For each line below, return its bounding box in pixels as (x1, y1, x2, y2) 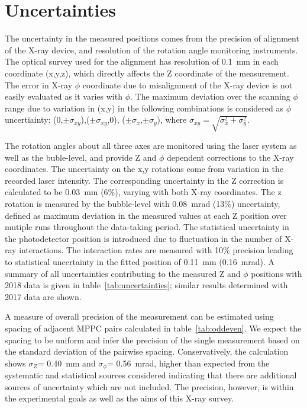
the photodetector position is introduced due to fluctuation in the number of (5, 232, 282, 244)
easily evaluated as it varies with (5, 90, 122, 103)
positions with (251, 267, 302, 279)
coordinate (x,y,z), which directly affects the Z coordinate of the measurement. (5, 66, 289, 79)
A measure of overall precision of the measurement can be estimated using (5, 310, 274, 323)
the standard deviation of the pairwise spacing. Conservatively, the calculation (5, 345, 289, 358)
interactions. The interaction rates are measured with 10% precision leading (19, 244, 293, 256)
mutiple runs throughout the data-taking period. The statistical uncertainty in (5, 221, 289, 233)
